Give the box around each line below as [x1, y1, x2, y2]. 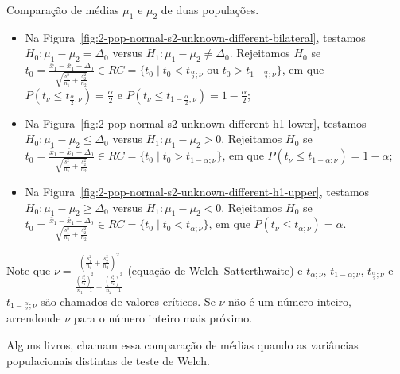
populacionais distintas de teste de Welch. [6, 352, 210, 368]
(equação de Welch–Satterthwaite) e [127, 261, 303, 278]
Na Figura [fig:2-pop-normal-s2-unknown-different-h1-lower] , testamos [25, 114, 367, 131]
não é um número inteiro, [228, 292, 351, 309]
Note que [6, 261, 51, 278]
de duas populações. [161, 2, 259, 17]
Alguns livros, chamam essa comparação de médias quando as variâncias [6, 337, 359, 353]
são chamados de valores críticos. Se [41, 292, 216, 309]
